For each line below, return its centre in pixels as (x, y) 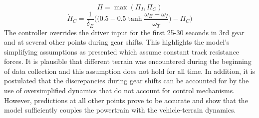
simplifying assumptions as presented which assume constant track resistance (122, 51)
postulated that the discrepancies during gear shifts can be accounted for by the (127, 81)
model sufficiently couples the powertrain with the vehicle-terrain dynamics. (120, 110)
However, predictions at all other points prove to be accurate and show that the (126, 100)
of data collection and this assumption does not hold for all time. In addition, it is (129, 71)
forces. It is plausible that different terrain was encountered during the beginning (128, 61)
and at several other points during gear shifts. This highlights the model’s (117, 42)
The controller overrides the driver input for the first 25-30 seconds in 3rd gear (124, 32)
